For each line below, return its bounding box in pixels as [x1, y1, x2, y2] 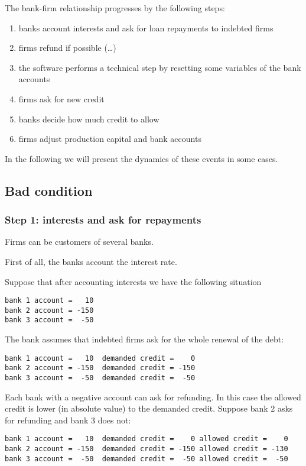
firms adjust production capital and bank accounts [18, 132, 201, 145]
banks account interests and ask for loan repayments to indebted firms [18, 21, 274, 34]
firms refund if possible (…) [18, 41, 116, 54]
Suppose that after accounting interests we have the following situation [5, 275, 262, 287]
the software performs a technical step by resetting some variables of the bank [18, 61, 301, 73]
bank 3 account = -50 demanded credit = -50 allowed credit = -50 [5, 454, 288, 463]
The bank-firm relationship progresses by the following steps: [5, 2, 225, 14]
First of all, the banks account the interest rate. [5, 255, 177, 267]
